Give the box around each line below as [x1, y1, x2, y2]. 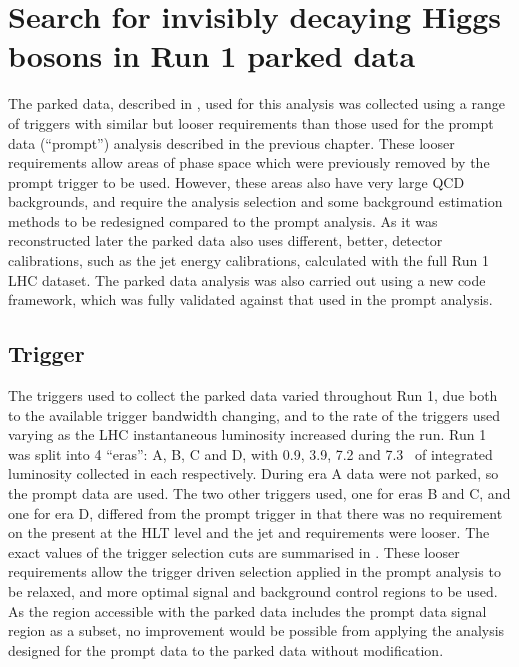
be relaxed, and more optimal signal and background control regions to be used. [8, 580, 498, 601]
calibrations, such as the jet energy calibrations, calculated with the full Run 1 [8, 250, 489, 271]
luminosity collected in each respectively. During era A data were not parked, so [8, 463, 499, 484]
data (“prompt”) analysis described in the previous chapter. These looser [8, 132, 455, 153]
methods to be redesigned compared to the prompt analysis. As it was [8, 210, 438, 231]
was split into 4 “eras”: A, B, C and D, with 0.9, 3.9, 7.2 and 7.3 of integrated [8, 443, 493, 464]
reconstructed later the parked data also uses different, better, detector [8, 230, 443, 251]
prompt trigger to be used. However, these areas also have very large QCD [8, 171, 465, 192]
